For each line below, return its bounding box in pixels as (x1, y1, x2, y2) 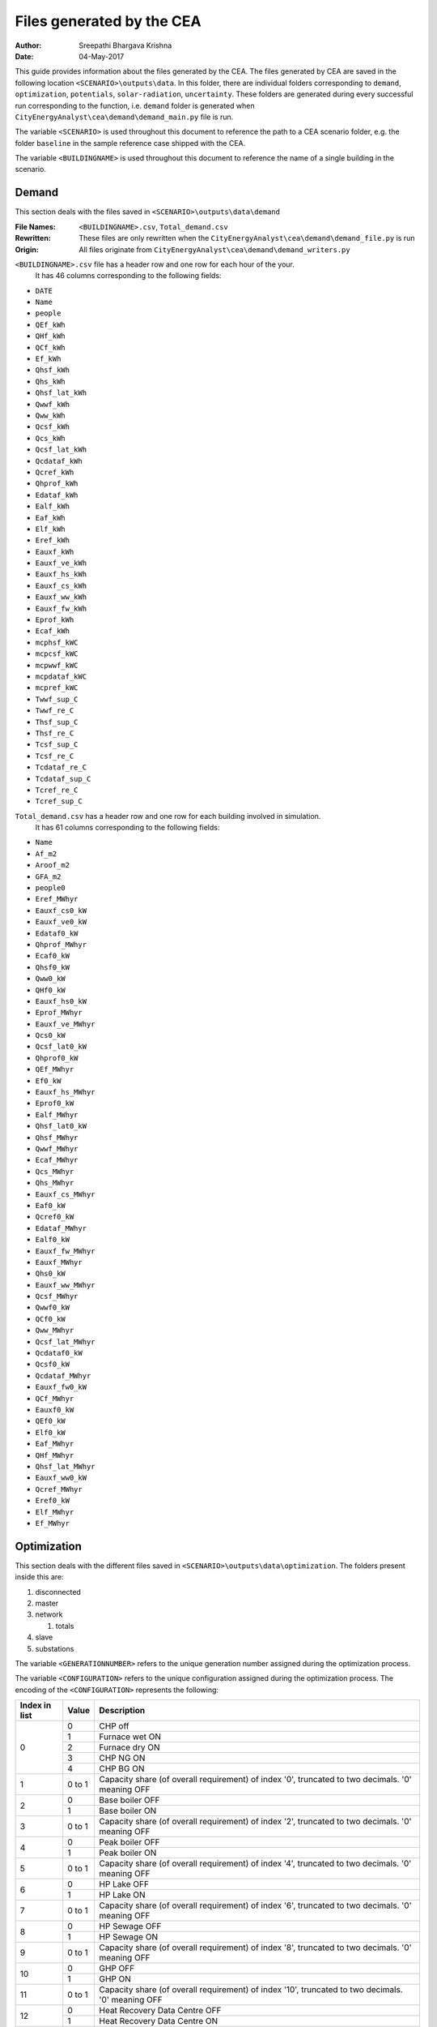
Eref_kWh (35, 536, 70, 545)
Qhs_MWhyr (35, 1178, 74, 1188)
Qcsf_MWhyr (35, 1292, 78, 1301)
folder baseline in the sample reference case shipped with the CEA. (15, 138, 246, 148)
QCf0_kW (35, 1314, 66, 1323)
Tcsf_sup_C (35, 740, 78, 749)
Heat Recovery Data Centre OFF (99, 2005, 222, 2016)
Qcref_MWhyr (35, 1485, 83, 1493)
